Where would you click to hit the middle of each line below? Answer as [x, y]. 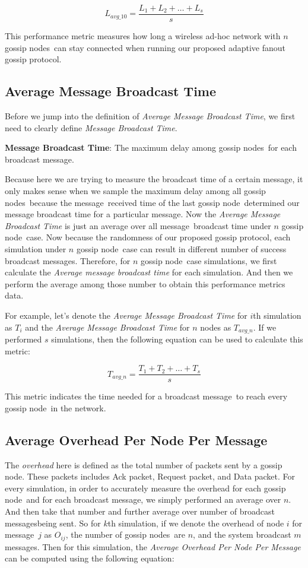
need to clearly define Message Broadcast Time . [91, 127]
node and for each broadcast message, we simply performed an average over [143, 499]
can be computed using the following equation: [90, 558]
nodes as [216, 327]
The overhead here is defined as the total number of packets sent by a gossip [144, 464]
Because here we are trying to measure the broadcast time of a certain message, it [154, 179]
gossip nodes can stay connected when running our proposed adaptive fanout [145, 47]
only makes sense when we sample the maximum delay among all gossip [135, 191]
